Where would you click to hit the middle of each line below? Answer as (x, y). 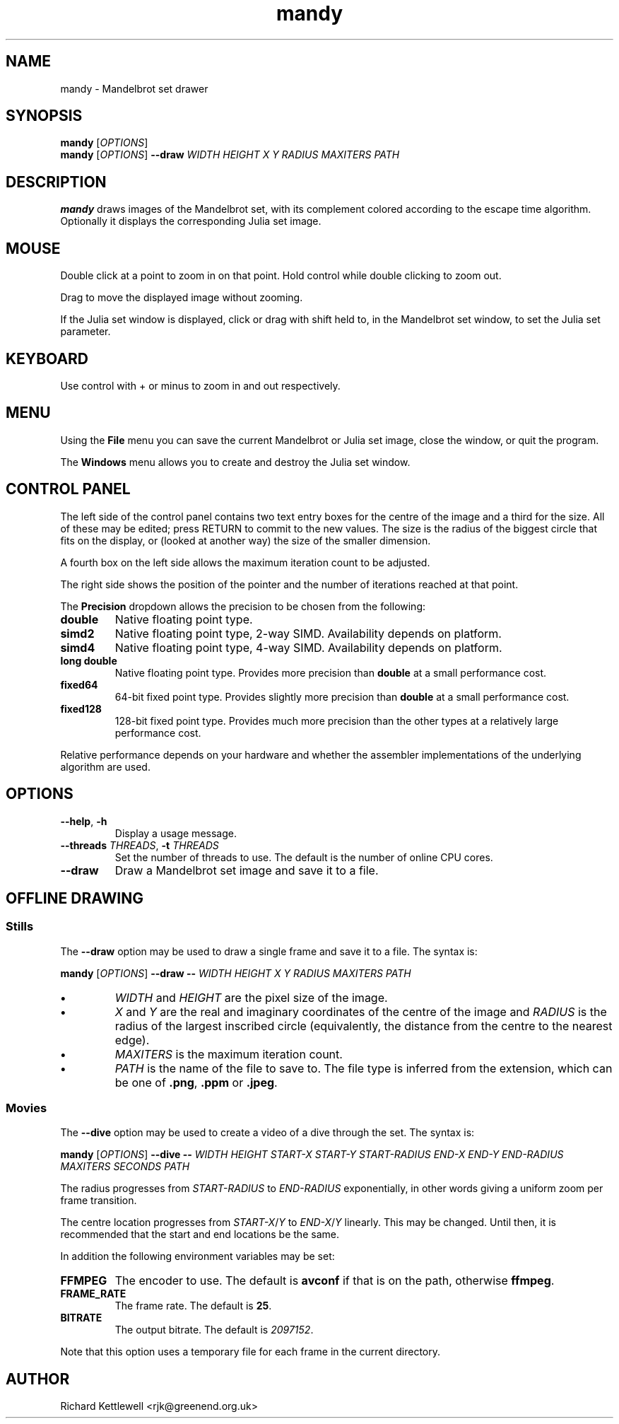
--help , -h (84, 821)
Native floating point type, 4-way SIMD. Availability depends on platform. (308, 647)
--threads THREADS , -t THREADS (140, 845)
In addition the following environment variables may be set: (198, 1256)
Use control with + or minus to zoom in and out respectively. (200, 385)
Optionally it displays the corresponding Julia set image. (191, 221)
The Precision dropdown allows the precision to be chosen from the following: (243, 606)
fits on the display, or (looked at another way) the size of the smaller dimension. (246, 540)
